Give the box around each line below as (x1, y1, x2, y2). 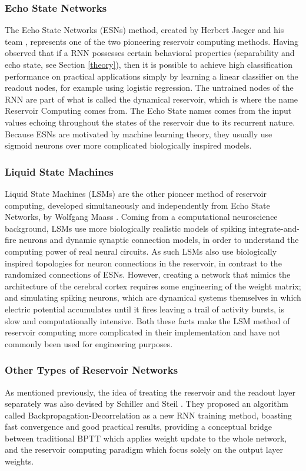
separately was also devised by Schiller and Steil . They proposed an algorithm (5, 397, 288, 410)
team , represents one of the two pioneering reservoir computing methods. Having (5, 35, 299, 47)
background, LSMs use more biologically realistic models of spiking (5, 222, 247, 234)
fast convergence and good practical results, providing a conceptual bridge (5, 420, 272, 433)
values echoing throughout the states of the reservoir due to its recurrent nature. (5, 116, 295, 128)
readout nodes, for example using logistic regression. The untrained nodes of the (5, 81, 294, 94)
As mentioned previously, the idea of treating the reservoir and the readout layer (5, 386, 296, 398)
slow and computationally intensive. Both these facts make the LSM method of (5, 314, 290, 327)
